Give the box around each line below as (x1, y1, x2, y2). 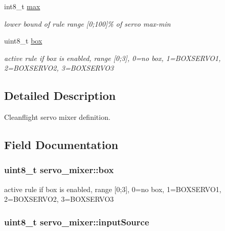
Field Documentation (4, 137, 119, 153)
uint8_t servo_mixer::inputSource (4, 215, 149, 228)
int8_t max (4, 1, 40, 11)
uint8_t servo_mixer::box (4, 163, 114, 176)
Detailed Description (4, 88, 116, 103)
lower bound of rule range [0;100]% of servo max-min (4, 18, 171, 29)
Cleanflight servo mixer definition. (4, 112, 110, 122)
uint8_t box (4, 35, 42, 46)
